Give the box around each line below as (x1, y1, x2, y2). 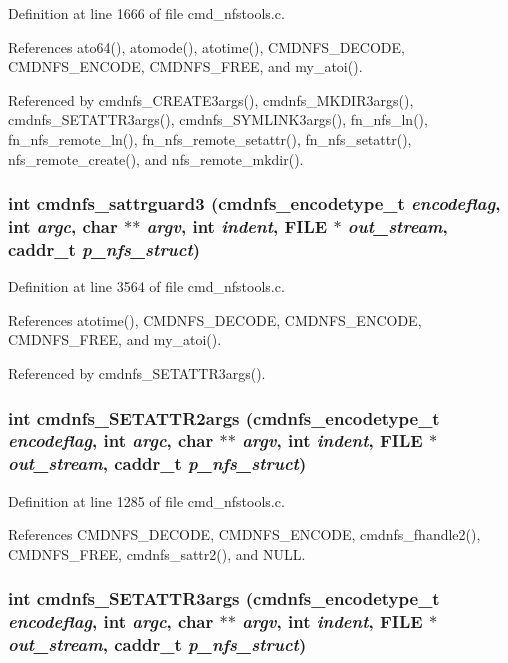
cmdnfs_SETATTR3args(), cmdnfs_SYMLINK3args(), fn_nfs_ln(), (8, 109, 428, 130)
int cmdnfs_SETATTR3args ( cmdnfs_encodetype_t (8, 586, 440, 611)
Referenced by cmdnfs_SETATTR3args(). (8, 363, 266, 383)
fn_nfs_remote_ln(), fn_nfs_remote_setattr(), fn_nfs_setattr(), (8, 128, 412, 149)
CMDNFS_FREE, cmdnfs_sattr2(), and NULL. (8, 543, 306, 564)
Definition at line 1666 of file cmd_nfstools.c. (8, 3, 285, 23)
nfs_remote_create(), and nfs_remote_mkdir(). (8, 148, 304, 169)
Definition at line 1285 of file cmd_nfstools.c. (8, 490, 285, 511)
